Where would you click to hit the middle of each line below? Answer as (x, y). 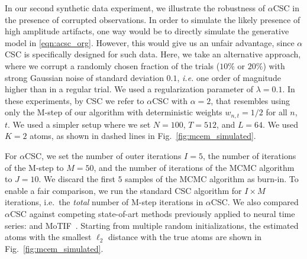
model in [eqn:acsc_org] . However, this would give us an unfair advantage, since (150, 42)
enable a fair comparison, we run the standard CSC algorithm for (123, 190)
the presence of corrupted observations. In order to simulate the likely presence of (153, 19)
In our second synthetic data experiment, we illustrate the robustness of (135, 8)
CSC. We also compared (255, 202)
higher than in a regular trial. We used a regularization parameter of (129, 89)
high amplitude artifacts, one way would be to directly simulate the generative (147, 31)
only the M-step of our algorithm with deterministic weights (114, 112)
